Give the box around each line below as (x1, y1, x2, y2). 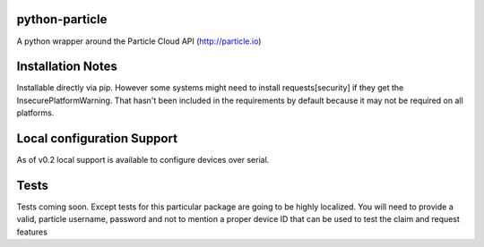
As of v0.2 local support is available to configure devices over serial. (16, 155, 270, 166)
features (16, 226, 48, 237)
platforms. (16, 107, 55, 118)
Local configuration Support (16, 131, 178, 147)
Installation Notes (16, 59, 118, 74)
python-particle (16, 12, 108, 27)
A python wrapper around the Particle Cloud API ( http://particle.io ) (16, 36, 262, 47)
